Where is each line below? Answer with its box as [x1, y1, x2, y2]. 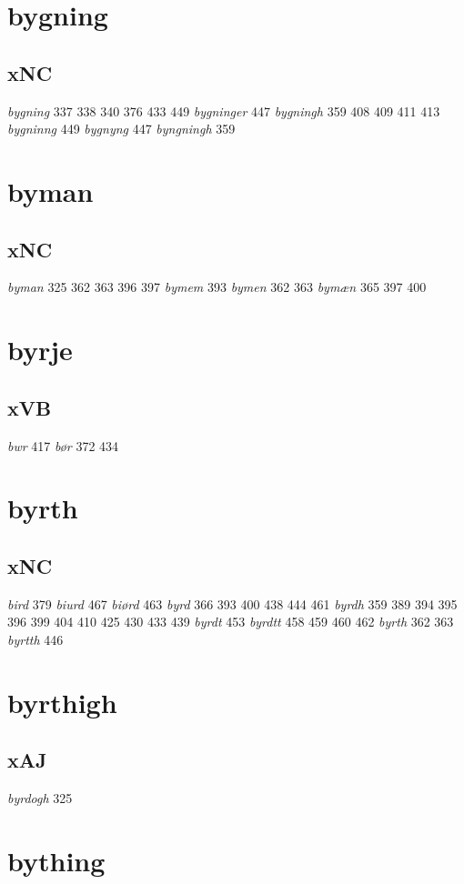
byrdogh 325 [7, 789, 73, 808]
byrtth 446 [7, 629, 64, 648]
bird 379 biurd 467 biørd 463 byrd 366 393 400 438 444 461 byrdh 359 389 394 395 [7, 594, 458, 613]
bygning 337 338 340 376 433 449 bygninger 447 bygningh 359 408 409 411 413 [7, 101, 440, 120]
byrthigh [7, 683, 117, 720]
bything [7, 841, 106, 879]
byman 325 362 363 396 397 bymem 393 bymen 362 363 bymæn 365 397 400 [7, 277, 427, 296]
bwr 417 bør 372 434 [7, 436, 119, 455]
